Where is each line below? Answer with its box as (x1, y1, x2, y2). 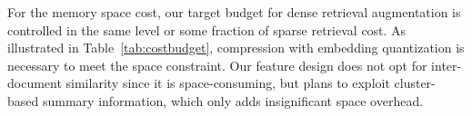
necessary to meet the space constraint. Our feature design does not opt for (7, 55, 427, 74)
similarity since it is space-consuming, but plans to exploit (65, 73, 390, 92)
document (7, 73, 62, 92)
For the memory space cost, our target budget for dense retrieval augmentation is (7, 3, 461, 21)
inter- (431, 55, 462, 74)
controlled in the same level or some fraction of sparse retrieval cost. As (7, 20, 407, 39)
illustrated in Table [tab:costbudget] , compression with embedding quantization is (7, 38, 465, 57)
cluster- (394, 73, 436, 92)
